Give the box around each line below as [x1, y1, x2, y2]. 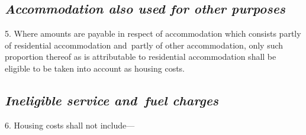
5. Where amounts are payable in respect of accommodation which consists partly [5, 27, 301, 40]
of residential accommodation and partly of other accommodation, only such [5, 38, 284, 51]
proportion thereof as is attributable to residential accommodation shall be [5, 50, 276, 63]
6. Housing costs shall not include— [5, 118, 135, 131]
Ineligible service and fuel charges [5, 91, 219, 109]
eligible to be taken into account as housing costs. [5, 62, 185, 74]
